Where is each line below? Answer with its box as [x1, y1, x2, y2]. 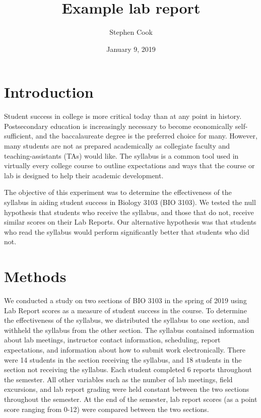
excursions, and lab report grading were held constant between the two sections [4, 384, 249, 394]
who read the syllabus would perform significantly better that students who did [4, 226, 249, 237]
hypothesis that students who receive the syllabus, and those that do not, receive [4, 206, 254, 217]
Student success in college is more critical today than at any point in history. [4, 111, 242, 121]
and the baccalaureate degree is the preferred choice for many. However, [35, 130, 257, 141]
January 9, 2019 [106, 43, 156, 54]
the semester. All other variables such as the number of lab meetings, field [4, 374, 233, 384]
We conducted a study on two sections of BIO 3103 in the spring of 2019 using [4, 295, 247, 306]
